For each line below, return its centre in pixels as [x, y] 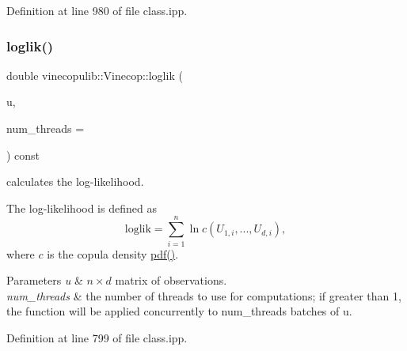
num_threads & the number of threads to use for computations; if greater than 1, [204, 295]
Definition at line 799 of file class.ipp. [97, 337]
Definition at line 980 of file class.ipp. [97, 10]
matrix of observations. [171, 280]
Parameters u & [45, 280]
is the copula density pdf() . [113, 253]
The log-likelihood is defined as [82, 208]
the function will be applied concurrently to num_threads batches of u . [179, 311]
